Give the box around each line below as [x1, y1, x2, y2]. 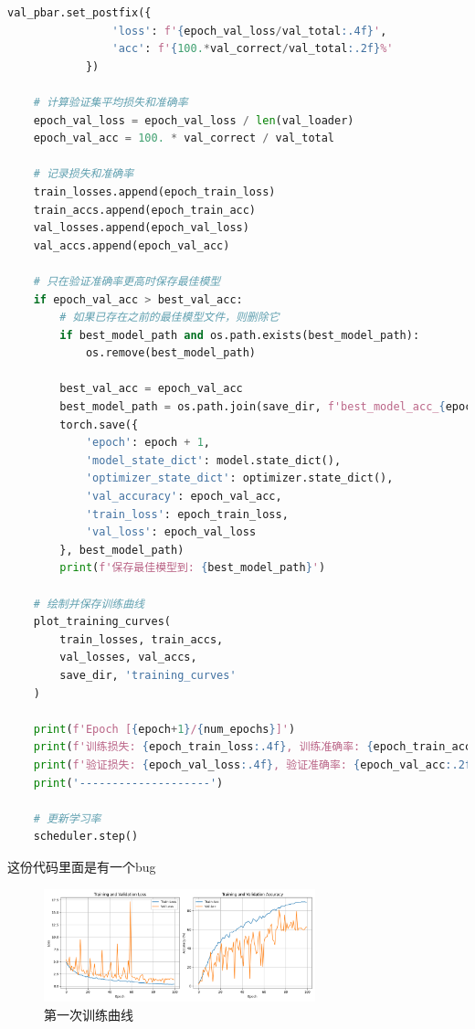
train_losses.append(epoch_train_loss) [33, 185, 276, 198]
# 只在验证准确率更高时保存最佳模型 [33, 274, 221, 288]
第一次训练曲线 [44, 1004, 133, 1024]
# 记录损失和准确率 [33, 167, 134, 181]
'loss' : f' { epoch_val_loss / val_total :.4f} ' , [111, 24, 387, 37]
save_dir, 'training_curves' [59, 668, 237, 682]
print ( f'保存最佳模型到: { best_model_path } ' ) [59, 561, 326, 575]
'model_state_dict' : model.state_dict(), [85, 453, 342, 467]
